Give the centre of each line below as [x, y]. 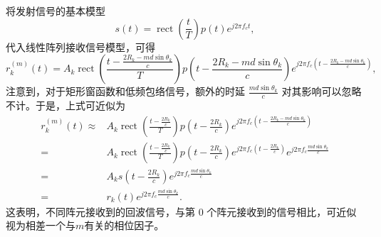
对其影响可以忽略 [322, 91]
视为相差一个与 [41, 225]
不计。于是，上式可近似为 [66, 105]
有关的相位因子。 [124, 225]
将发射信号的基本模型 [56, 11]
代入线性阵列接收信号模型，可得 [80, 46]
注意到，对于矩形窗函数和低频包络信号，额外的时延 [125, 91]
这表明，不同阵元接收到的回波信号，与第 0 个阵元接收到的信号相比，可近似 [181, 211]
